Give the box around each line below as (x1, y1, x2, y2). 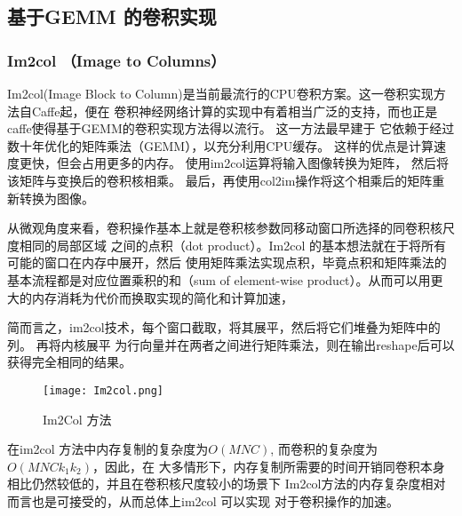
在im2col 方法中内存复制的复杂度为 (7, 440, 209, 458)
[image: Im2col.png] (43, 384, 164, 397)
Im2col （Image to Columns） (7, 49, 226, 71)
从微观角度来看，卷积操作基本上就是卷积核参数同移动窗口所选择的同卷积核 (7, 218, 442, 237)
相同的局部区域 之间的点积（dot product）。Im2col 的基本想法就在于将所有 (19, 235, 446, 254)
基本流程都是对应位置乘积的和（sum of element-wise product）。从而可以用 (7, 270, 431, 289)
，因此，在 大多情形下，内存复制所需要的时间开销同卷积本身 (92, 456, 445, 475)
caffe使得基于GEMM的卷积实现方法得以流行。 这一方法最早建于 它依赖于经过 (7, 119, 455, 138)
